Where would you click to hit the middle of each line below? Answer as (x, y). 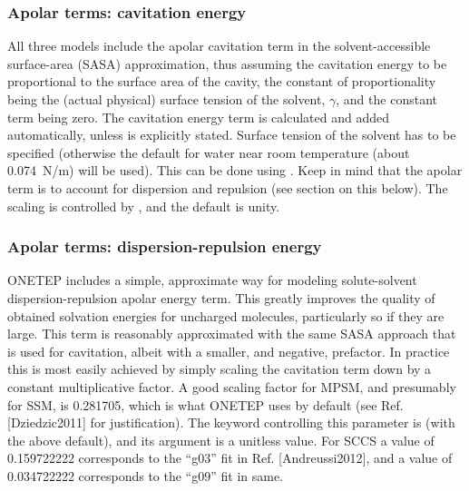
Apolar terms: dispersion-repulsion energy (165, 246)
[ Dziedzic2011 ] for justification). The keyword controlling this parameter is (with (231, 422)
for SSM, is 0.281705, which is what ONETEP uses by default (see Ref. (205, 404)
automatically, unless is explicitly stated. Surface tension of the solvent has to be (232, 135)
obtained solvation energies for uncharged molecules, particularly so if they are (226, 315)
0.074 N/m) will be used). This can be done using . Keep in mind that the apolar (235, 170)
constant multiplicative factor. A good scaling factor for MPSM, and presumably (232, 386)
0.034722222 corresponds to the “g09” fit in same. (146, 475)
